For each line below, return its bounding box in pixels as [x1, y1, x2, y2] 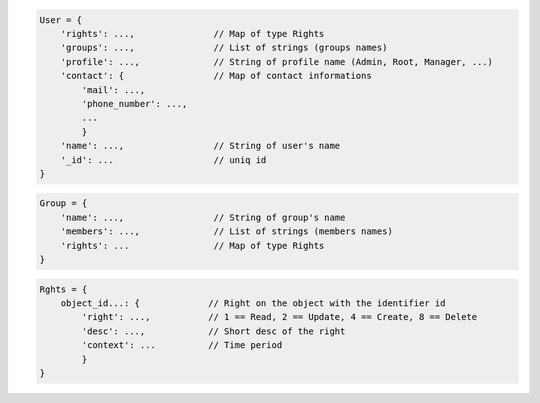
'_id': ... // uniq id [60, 154, 267, 165]
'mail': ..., [81, 84, 146, 95]
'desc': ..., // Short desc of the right [81, 325, 346, 337]
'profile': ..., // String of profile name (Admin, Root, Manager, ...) [60, 56, 494, 67]
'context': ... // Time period [81, 340, 283, 351]
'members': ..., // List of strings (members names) [60, 226, 394, 237]
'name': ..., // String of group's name [60, 211, 346, 223]
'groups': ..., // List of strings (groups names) [60, 42, 388, 54]
